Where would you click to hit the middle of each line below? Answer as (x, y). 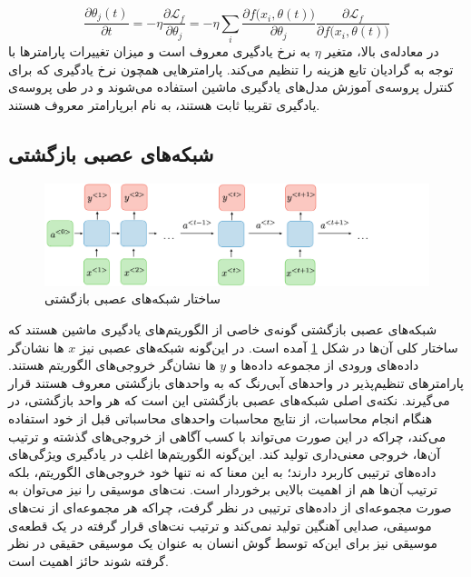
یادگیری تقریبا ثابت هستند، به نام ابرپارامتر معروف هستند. (164, 104)
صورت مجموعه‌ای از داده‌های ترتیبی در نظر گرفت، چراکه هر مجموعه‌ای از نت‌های (230, 507)
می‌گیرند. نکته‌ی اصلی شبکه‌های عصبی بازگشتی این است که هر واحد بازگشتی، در (229, 400)
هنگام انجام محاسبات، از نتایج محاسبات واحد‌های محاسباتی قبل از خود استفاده (221, 418)
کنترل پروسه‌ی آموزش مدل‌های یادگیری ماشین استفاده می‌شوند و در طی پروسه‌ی (231, 87)
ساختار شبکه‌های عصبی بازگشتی (133, 298)
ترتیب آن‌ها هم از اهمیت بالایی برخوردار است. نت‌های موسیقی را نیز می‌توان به (223, 489)
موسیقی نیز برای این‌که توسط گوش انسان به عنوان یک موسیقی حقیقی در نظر (223, 543)
